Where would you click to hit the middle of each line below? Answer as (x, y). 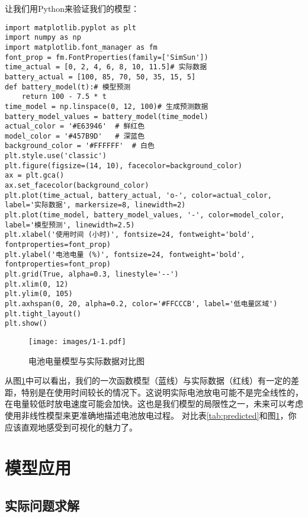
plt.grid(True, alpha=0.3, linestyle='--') (92, 274)
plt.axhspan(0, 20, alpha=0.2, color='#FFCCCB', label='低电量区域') (141, 304)
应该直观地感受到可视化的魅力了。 (71, 427)
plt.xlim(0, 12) (37, 284)
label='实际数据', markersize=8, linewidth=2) (95, 205)
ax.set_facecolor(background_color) (77, 186)
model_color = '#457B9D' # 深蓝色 (75, 136)
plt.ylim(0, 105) (39, 294)
